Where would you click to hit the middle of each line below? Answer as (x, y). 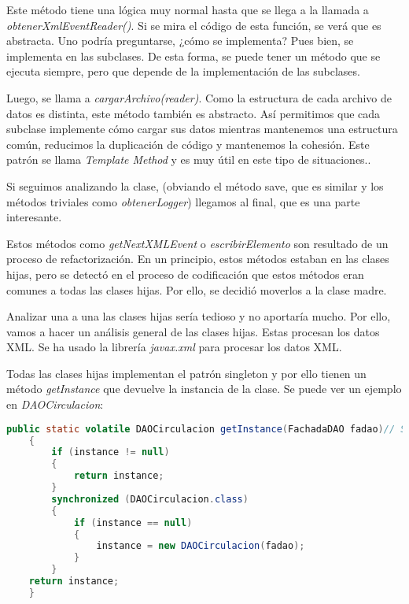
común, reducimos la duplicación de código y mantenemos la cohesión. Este (188, 144)
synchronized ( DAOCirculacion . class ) (150, 499)
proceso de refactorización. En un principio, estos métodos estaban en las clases (198, 259)
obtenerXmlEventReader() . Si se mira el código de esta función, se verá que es (194, 25)
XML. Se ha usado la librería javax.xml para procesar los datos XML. (174, 347)
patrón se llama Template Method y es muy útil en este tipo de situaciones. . (189, 159)
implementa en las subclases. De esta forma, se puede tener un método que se (193, 56)
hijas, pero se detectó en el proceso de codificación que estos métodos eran (185, 274)
